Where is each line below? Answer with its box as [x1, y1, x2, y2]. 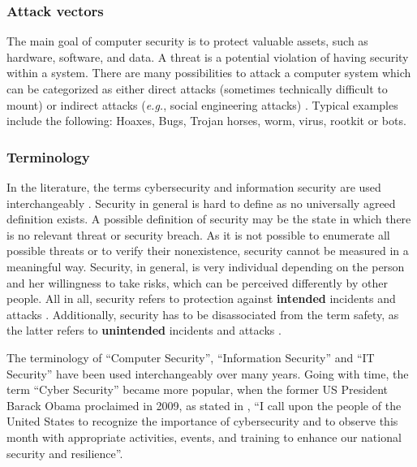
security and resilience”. [6, 444, 123, 461]
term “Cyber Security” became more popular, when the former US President [6, 381, 388, 398]
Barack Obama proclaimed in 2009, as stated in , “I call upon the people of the [6, 396, 402, 413]
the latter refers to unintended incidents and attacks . [6, 322, 282, 339]
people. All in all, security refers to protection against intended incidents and [6, 290, 396, 307]
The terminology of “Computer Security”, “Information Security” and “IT [6, 348, 375, 365]
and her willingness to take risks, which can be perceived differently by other [6, 274, 388, 291]
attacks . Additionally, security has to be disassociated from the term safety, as [6, 305, 399, 322]
